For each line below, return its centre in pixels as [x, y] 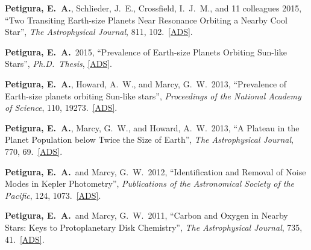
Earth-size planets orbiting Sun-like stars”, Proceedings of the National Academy [153, 95]
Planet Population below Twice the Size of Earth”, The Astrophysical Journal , [149, 139]
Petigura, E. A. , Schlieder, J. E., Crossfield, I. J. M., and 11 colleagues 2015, [153, 8]
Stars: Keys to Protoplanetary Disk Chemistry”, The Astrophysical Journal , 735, [154, 227]
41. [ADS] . [25, 239]
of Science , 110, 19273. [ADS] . [61, 108]
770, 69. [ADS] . [34, 151]
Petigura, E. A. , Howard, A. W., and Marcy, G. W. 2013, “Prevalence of [146, 83]
